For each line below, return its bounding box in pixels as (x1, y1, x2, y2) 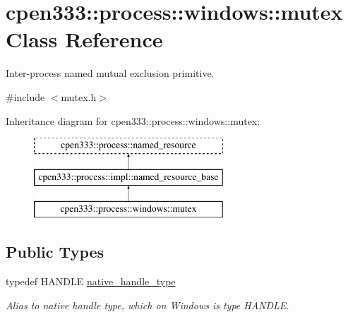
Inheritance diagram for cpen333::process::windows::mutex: (6, 113, 260, 128)
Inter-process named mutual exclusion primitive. (6, 66, 215, 80)
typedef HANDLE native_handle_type (6, 274, 176, 289)
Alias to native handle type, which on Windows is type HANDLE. (6, 297, 289, 312)
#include (6, 89, 45, 104)
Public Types (6, 241, 104, 263)
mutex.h (61, 89, 97, 104)
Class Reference (6, 25, 163, 54)
